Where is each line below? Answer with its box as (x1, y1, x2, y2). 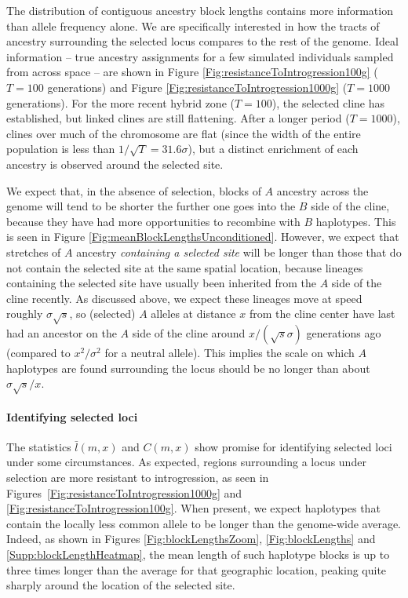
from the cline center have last (249, 305, 395, 322)
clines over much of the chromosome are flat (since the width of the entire (6, 125, 361, 141)
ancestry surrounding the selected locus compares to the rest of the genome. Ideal (6, 33, 399, 49)
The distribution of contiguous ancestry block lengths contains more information (6, 2, 393, 18)
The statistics (6, 438, 71, 454)
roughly (6, 305, 43, 322)
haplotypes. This (315, 213, 396, 229)
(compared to (6, 345, 71, 361)
